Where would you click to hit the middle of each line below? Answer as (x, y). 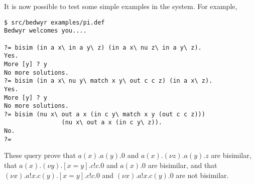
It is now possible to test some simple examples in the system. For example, (121, 6)
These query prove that (40, 155)
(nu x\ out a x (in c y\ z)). (112, 123)
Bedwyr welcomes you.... (45, 31)
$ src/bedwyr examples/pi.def (54, 22)
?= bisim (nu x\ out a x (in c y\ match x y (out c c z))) (105, 114)
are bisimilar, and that (182, 165)
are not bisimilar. (202, 175)
